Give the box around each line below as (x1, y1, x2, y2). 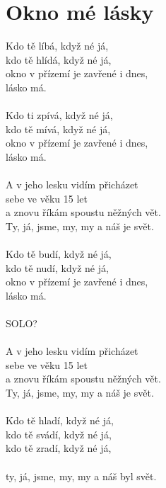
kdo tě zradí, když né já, (6, 441, 112, 455)
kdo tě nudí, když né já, (6, 260, 109, 275)
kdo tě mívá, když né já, (6, 121, 111, 136)
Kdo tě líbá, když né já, (6, 38, 109, 53)
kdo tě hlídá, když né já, (6, 52, 112, 67)
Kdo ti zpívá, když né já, (6, 108, 113, 123)
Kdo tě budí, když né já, (6, 246, 112, 261)
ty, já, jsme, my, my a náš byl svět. (6, 468, 157, 483)
